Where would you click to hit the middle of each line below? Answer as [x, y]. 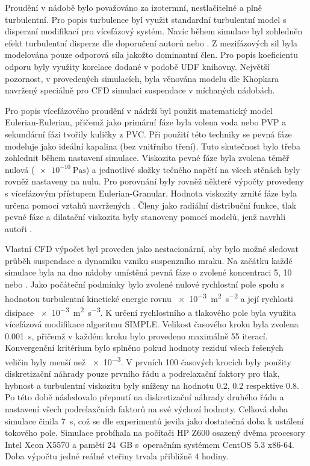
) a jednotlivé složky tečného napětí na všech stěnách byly [193, 169]
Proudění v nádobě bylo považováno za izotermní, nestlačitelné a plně [133, 7]
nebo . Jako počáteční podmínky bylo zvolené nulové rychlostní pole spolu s [145, 284]
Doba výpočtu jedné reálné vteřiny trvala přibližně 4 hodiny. [117, 456]
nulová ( [20, 169]
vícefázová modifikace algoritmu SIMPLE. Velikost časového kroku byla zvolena [152, 324]
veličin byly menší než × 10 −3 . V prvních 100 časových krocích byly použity [148, 361]
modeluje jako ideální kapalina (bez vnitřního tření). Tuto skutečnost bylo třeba [153, 146]
